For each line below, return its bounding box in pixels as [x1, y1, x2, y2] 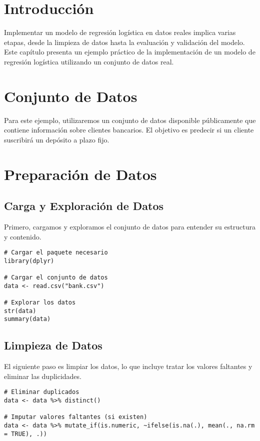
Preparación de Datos [4, 163, 157, 184]
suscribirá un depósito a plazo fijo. [4, 134, 109, 144]
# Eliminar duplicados [4, 388, 79, 396]
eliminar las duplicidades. [4, 370, 81, 381]
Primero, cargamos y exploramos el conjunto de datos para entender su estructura [4, 221, 255, 231]
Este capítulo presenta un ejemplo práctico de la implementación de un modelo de [4, 46, 255, 57]
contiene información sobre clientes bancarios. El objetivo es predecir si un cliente [4, 124, 254, 135]
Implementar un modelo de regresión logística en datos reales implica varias [4, 27, 236, 37]
